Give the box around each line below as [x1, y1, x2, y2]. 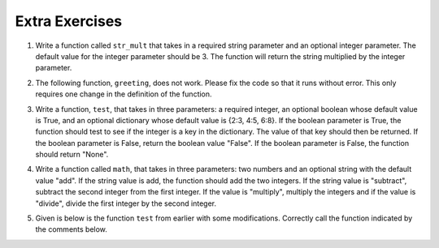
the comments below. [35, 224, 107, 234]
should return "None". [35, 150, 109, 160]
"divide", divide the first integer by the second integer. [35, 199, 217, 208]
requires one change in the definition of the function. [35, 89, 212, 99]
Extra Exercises [15, 12, 122, 30]
